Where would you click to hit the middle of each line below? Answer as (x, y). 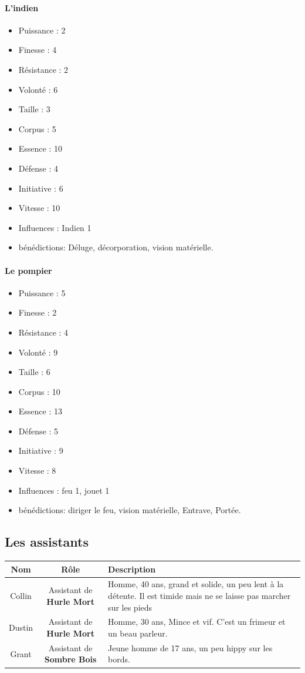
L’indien (22, 7)
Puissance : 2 (42, 30)
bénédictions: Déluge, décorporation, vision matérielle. (116, 247)
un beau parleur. (138, 633)
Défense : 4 (38, 168)
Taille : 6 (34, 372)
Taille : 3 (34, 109)
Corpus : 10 (39, 391)
